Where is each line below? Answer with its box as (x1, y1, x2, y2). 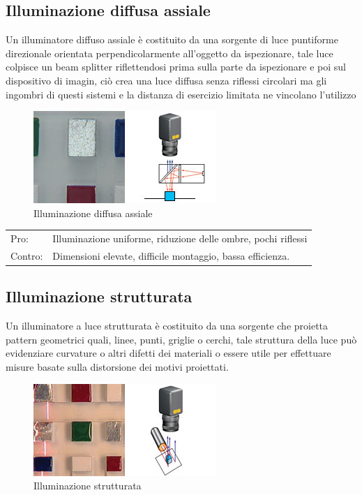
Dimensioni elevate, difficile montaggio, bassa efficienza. (52, 248, 290, 263)
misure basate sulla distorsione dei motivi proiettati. (6, 360, 229, 374)
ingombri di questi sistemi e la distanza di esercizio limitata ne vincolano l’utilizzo (6, 87, 356, 101)
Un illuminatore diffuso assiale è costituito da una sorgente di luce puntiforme (6, 32, 338, 47)
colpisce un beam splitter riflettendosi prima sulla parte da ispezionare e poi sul (6, 59, 346, 74)
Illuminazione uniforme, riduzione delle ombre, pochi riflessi (52, 231, 308, 246)
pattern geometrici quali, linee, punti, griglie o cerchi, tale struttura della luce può (6, 332, 357, 346)
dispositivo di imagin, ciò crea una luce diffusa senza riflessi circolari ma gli (6, 73, 327, 87)
